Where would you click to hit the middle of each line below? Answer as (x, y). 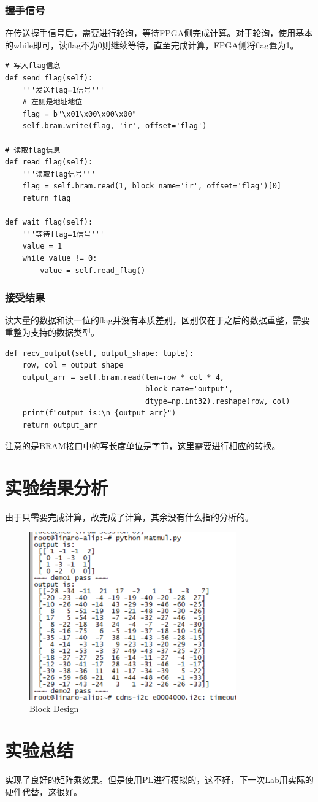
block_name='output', (189, 389)
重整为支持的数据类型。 (52, 332)
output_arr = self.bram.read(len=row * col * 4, (123, 377)
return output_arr (60, 426)
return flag (47, 198)
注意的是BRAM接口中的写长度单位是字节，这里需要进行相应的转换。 (143, 445)
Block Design (54, 708)
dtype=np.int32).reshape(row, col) (218, 401)
